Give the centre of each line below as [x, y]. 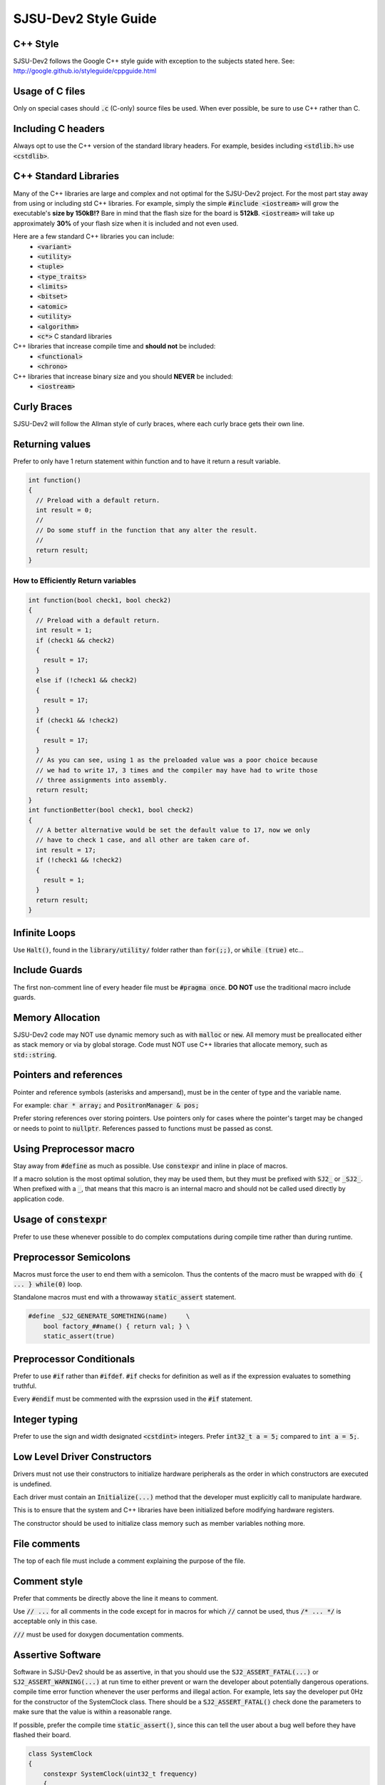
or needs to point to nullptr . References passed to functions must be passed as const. [143, 1128]
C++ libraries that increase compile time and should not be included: [114, 346]
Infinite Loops [45, 933]
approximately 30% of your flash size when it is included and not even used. [126, 223]
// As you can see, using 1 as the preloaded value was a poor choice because [177, 760]
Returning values [52, 444]
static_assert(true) [79, 1336]
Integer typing [46, 1420]
